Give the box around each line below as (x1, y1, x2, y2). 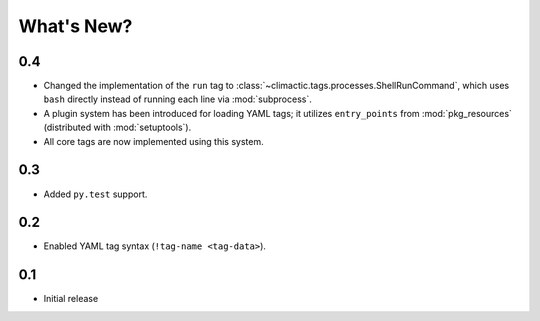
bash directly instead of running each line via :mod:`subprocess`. (43, 93, 312, 105)
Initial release (43, 293, 99, 305)
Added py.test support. (43, 188, 148, 200)
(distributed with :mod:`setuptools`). (43, 121, 192, 134)
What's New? (18, 15, 133, 37)
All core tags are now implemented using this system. (43, 135, 264, 147)
